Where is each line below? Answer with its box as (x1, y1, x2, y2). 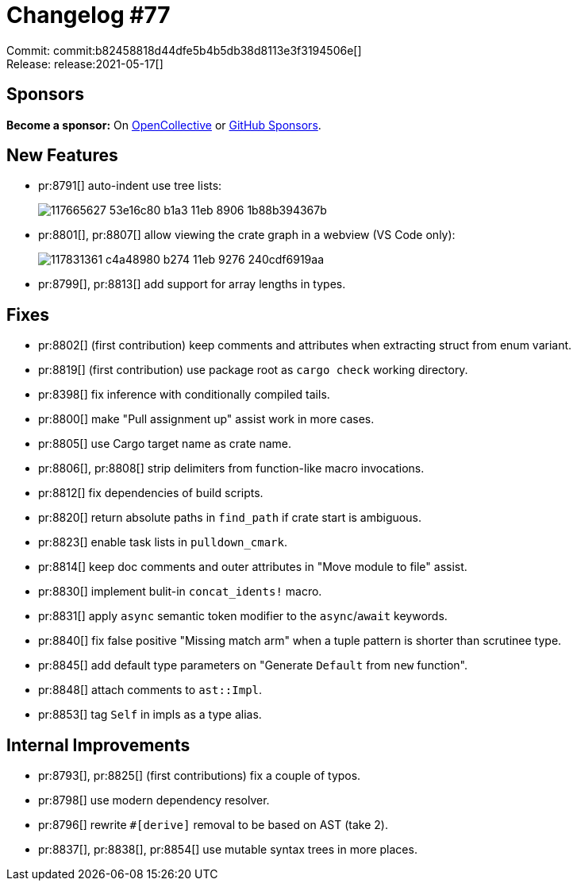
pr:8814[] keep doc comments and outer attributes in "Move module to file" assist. (38, 560, 467, 574)
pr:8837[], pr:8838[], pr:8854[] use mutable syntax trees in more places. (38, 843, 417, 857)
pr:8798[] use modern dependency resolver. (38, 793, 270, 808)
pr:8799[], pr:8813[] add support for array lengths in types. (38, 277, 346, 291)
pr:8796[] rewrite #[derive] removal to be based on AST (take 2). (38, 818, 388, 832)
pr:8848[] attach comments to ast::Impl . (38, 683, 263, 697)
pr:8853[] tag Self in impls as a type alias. (38, 708, 262, 722)
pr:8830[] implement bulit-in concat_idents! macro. (38, 584, 322, 599)
